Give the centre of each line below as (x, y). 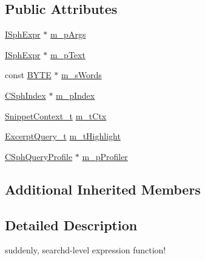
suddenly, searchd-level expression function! (86, 250)
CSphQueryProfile (39, 156)
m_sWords (82, 75)
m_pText (68, 54)
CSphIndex (25, 95)
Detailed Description (71, 225)
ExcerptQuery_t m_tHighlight (63, 136)
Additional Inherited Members (103, 189)
